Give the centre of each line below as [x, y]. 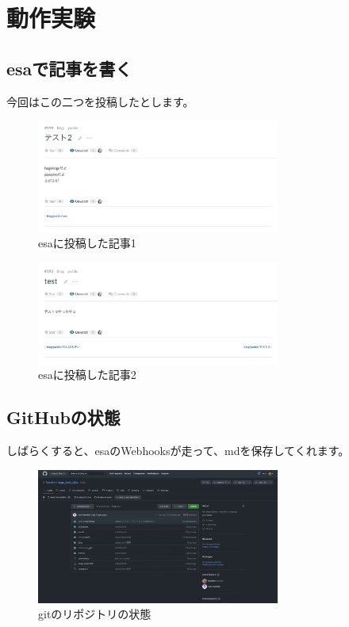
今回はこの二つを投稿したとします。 [100, 101]
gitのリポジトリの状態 [95, 614]
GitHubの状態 [63, 417]
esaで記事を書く [69, 68]
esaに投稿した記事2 [87, 375]
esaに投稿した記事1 [87, 243]
